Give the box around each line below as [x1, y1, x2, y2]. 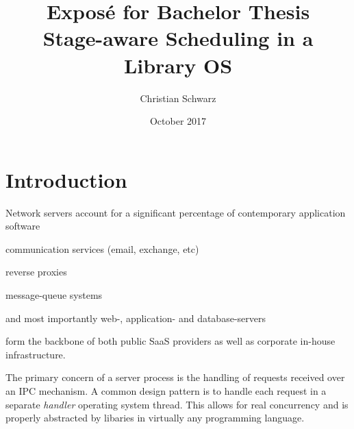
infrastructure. [5, 347, 66, 361]
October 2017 [149, 114, 207, 128]
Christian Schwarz [140, 90, 216, 105]
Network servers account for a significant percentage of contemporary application [5, 205, 346, 219]
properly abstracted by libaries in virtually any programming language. [5, 410, 305, 425]
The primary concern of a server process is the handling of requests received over [5, 370, 345, 384]
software [5, 219, 40, 233]
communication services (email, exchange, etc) [5, 241, 199, 256]
